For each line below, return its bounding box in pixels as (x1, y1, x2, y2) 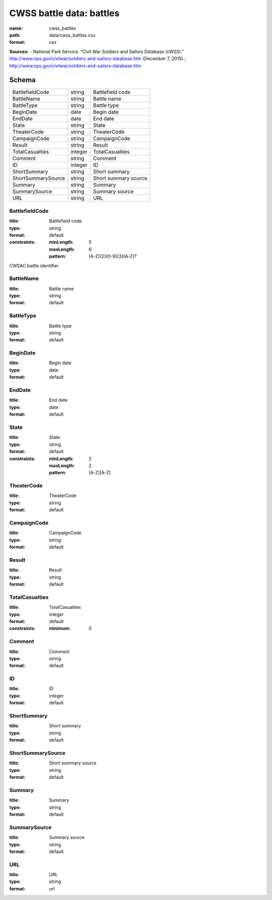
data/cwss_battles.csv (49, 32, 96, 38)
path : (9, 32, 21, 38)
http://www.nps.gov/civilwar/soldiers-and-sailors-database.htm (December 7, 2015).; (9, 55, 186, 62)
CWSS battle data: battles (9, 8, 120, 19)
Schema (9, 76, 36, 84)
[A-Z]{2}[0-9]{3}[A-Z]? (89, 253, 137, 259)
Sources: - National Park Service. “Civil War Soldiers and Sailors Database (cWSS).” (9, 48, 184, 54)
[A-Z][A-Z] (89, 470, 111, 476)
